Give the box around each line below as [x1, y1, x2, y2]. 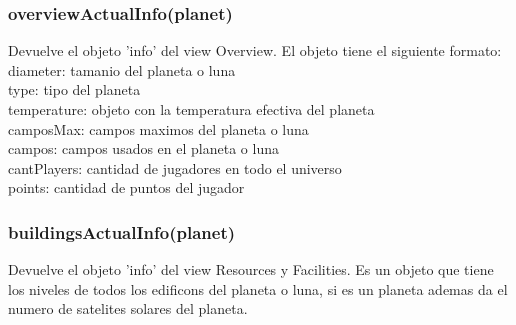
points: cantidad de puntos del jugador [8, 177, 245, 198]
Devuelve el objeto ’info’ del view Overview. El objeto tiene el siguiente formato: [8, 40, 502, 61]
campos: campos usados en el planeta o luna [8, 138, 279, 159]
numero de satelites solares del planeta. [8, 298, 248, 319]
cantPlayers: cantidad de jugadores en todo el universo [8, 157, 342, 178]
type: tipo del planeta [8, 79, 141, 100]
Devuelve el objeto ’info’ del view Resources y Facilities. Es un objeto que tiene [8, 259, 494, 280]
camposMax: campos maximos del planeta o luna [8, 118, 309, 139]
